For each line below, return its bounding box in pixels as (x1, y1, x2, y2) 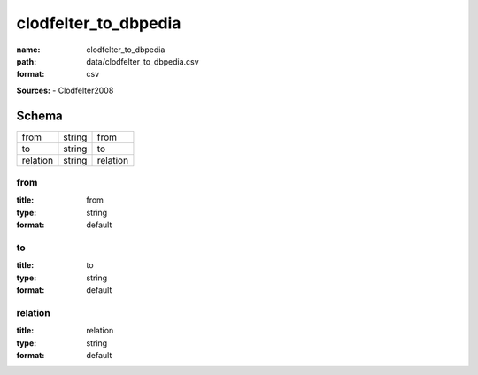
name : (16, 44, 41, 55)
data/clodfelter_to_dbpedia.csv (86, 56, 199, 66)
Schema (16, 108, 64, 123)
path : (16, 56, 37, 66)
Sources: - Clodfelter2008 (16, 85, 114, 96)
